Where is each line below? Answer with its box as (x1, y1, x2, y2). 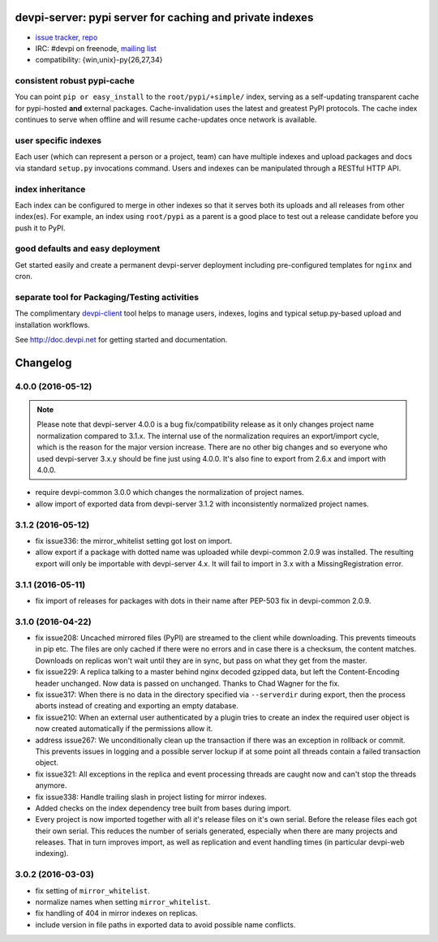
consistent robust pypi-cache (15, 75, 135, 87)
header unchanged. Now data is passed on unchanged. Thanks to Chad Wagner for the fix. (35, 678, 341, 688)
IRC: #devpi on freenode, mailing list (35, 43, 157, 53)
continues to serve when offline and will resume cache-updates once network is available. (15, 114, 317, 125)
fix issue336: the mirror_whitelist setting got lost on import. (35, 536, 233, 545)
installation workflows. (15, 320, 91, 329)
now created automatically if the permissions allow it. (35, 724, 213, 733)
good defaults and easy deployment (15, 243, 161, 255)
